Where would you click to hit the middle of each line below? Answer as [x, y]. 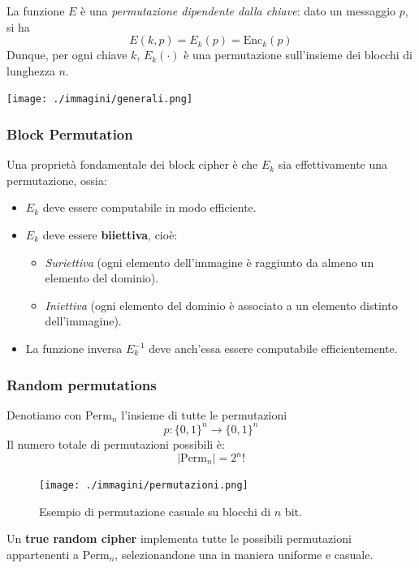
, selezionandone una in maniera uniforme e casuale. [244, 554]
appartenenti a [43, 554]
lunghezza [31, 70]
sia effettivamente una [333, 164]
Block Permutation [70, 133]
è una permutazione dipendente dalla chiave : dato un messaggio [238, 11]
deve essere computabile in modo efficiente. [149, 207]
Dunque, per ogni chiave [67, 55]
